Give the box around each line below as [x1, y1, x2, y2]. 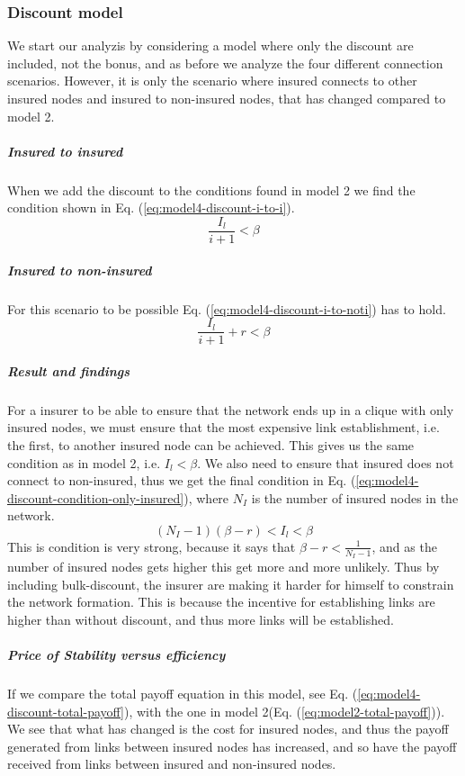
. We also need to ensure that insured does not [197, 453, 454, 472]
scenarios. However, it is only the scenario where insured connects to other [7, 71, 417, 90]
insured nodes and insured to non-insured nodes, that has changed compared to [7, 89, 446, 107]
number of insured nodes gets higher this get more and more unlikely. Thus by [7, 557, 440, 576]
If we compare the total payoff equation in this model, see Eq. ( [7, 684, 358, 703]
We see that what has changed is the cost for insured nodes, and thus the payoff [7, 719, 449, 738]
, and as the [371, 537, 437, 555]
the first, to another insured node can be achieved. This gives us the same [7, 435, 415, 454]
